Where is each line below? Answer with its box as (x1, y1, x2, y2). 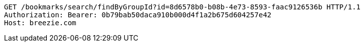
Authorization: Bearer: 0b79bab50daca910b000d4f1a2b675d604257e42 (4, 11, 272, 19)
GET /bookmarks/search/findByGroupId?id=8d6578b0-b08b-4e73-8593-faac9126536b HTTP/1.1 (4, 3, 361, 11)
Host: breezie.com (4, 19, 77, 27)
